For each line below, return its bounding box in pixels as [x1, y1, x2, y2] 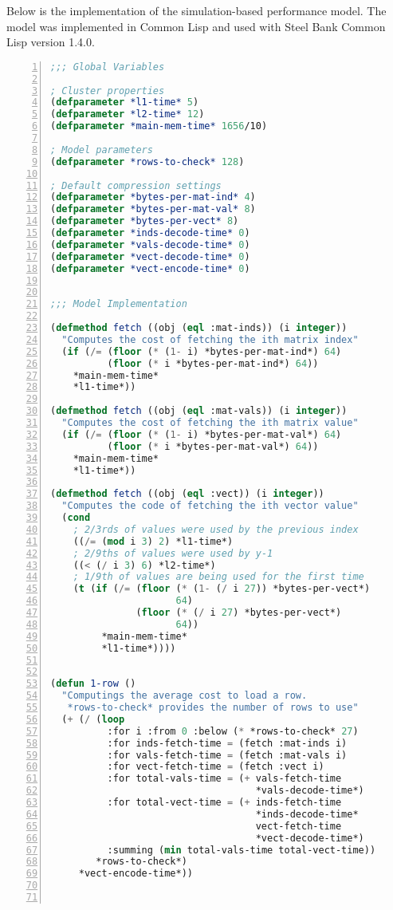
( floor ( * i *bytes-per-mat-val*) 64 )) [107, 440, 319, 452]
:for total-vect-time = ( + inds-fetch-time [107, 797, 342, 809]
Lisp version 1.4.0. [6, 33, 95, 50]
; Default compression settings [50, 179, 222, 191]
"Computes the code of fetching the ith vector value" [61, 500, 359, 512]
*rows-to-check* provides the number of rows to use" [67, 702, 359, 714]
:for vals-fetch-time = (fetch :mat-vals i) [107, 749, 348, 761]
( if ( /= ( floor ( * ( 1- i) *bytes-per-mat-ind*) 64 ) [61, 345, 342, 357]
